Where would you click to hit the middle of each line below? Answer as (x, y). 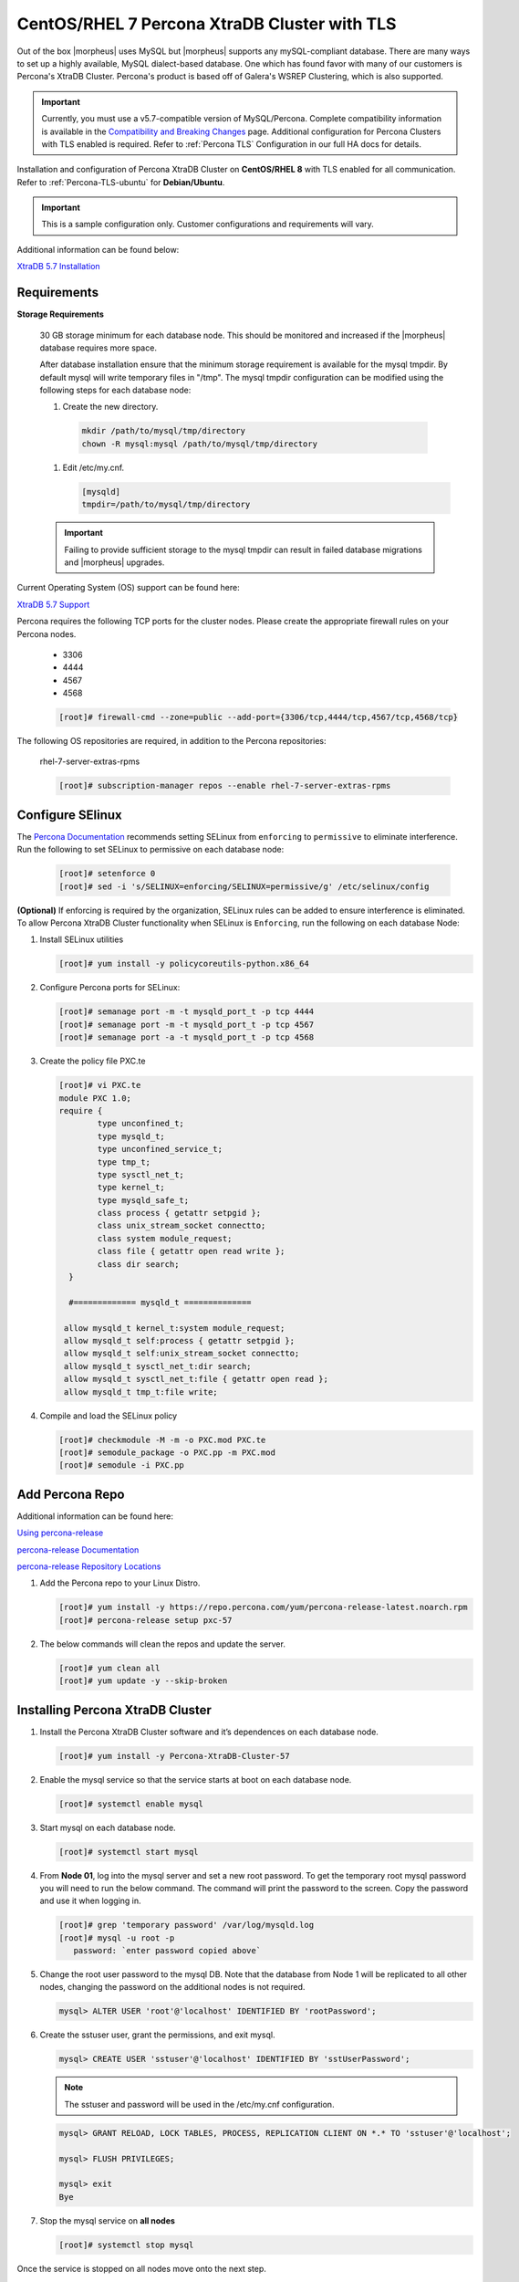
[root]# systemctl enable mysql (131, 1804)
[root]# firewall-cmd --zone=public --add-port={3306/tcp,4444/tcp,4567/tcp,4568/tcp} (259, 717)
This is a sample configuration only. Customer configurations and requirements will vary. (208, 225)
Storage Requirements (60, 314)
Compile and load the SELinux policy (109, 1416)
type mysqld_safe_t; (143, 1200)
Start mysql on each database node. (108, 1827)
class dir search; (138, 1264)
